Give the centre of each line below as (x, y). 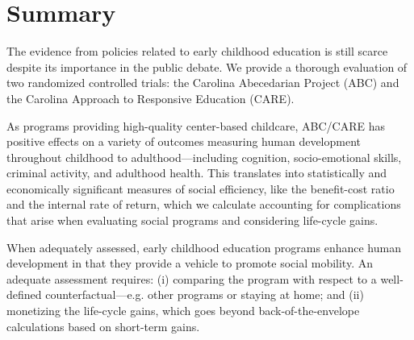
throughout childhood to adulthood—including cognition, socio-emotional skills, (204, 157)
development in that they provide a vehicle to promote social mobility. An (190, 263)
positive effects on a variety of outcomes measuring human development (184, 141)
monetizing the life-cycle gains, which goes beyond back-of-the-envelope (183, 311)
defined (24, 294)
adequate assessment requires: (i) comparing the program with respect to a (192, 278)
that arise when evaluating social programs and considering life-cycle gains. (192, 220)
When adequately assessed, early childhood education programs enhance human (204, 247)
